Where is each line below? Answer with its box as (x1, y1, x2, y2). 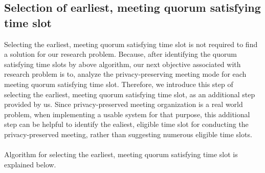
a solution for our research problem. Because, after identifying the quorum (4, 49, 237, 59)
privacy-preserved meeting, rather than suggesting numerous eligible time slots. (4, 128, 252, 139)
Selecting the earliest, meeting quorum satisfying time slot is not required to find (4, 38, 258, 49)
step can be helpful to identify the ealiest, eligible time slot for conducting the (4, 119, 249, 129)
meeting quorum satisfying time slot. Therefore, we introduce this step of (4, 78, 233, 89)
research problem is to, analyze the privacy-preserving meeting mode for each (4, 69, 247, 79)
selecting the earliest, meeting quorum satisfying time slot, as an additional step (4, 89, 255, 99)
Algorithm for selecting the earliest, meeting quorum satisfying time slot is (4, 149, 238, 160)
